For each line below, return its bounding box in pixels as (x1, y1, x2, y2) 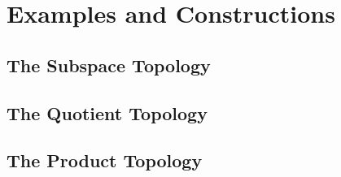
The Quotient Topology (7, 100, 208, 125)
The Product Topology (7, 148, 203, 173)
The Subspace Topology (7, 52, 211, 77)
